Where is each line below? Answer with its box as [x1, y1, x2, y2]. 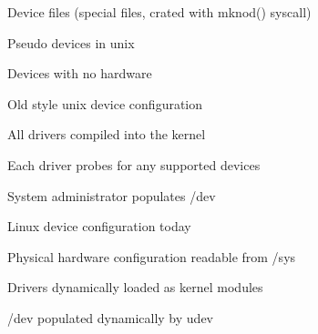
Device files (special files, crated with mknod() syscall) [7, 3, 312, 21]
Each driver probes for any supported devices [7, 155, 261, 174]
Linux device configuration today [7, 217, 191, 236]
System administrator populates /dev [7, 186, 216, 205]
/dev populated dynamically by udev [7, 308, 213, 327]
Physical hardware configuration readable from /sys [7, 247, 296, 266]
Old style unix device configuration [7, 94, 203, 113]
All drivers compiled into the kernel [7, 125, 206, 144]
